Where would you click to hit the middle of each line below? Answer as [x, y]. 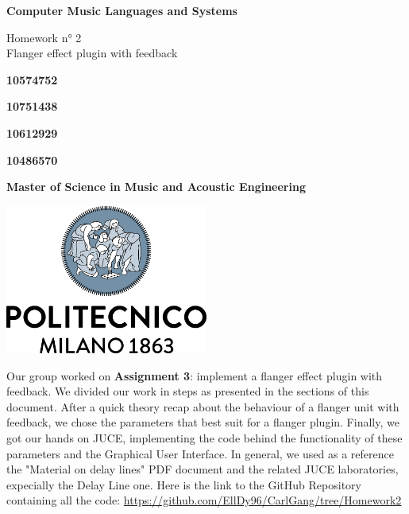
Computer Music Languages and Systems [122, 10]
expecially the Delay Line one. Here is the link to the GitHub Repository [184, 484]
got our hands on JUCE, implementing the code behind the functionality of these [204, 438]
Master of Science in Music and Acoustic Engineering [156, 187]
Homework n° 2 [44, 37]
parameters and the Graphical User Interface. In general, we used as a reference [200, 453]
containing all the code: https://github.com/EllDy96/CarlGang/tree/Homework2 [204, 500]
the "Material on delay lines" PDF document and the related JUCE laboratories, [203, 469]
